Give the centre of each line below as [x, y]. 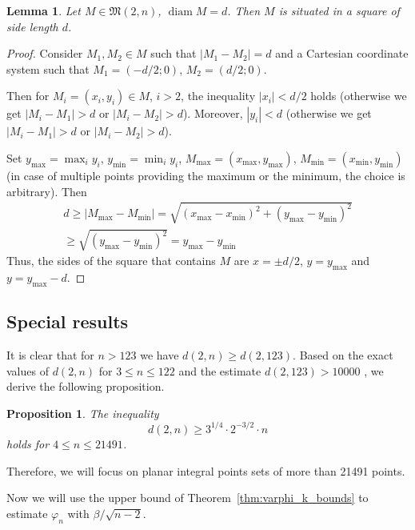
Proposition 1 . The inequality [83, 413]
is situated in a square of [339, 10]
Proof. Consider [45, 53]
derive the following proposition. [86, 386]
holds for [28, 443]
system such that [48, 68]
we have [160, 355]
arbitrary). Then [47, 191]
